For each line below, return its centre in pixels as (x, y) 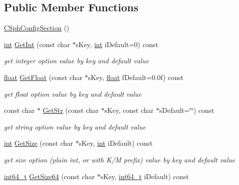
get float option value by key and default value (73, 93)
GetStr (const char (71, 110)
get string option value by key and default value (75, 126)
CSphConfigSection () (37, 28)
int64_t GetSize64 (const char (49, 176)
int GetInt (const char (37, 44)
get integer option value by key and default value (77, 61)
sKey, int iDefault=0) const (117, 44)
